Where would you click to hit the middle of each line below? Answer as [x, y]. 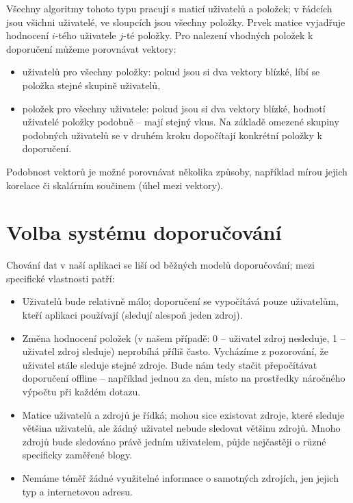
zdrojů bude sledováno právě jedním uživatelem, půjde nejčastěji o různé [174, 441]
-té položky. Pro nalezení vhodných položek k [218, 35]
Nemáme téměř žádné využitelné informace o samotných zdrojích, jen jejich [180, 477]
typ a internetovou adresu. [77, 491]
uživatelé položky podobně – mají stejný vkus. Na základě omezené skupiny [181, 122]
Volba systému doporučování [144, 232]
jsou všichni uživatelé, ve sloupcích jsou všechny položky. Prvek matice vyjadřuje [176, 22]
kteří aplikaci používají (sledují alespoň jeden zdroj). [132, 315]
